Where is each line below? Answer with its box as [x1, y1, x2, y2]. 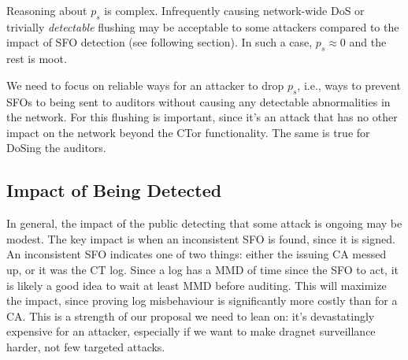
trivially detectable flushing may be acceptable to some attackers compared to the [6, 18, 399, 35]
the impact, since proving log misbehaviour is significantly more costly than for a [6, 292, 398, 309]
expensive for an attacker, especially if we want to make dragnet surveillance [6, 323, 376, 340]
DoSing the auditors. [6, 139, 106, 156]
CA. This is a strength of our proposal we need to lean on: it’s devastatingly [6, 307, 375, 324]
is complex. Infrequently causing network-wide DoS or [104, 2, 365, 18]
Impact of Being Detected [6, 178, 222, 202]
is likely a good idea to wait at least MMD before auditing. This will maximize [6, 276, 387, 293]
